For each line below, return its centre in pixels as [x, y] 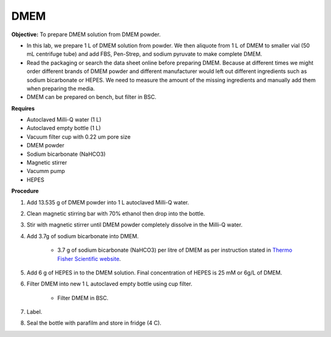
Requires [23, 108]
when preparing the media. [61, 88]
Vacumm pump [46, 171]
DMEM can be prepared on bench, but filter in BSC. [91, 97]
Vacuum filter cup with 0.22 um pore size [79, 137]
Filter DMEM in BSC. [83, 298]
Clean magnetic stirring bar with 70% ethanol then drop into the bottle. [116, 213]
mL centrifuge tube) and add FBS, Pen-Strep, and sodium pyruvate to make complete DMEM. [144, 54]
